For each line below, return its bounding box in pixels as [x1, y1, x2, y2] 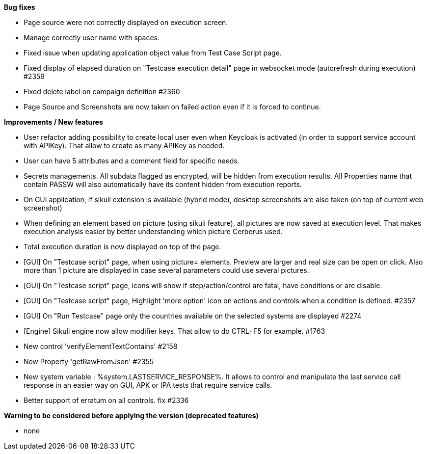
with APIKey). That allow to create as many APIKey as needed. [24, 141, 225, 150]
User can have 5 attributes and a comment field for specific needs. [24, 157, 240, 165]
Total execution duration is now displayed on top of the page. [24, 242, 221, 251]
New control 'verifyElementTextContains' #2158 [24, 342, 178, 350]
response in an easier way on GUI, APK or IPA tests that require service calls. [24, 381, 272, 389]
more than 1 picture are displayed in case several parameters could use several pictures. [24, 266, 309, 274]
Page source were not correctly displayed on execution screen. [24, 18, 228, 27]
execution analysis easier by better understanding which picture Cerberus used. [24, 227, 283, 236]
